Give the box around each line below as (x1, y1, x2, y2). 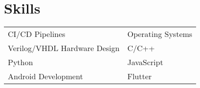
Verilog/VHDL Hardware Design (8, 42, 120, 54)
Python (8, 56, 33, 68)
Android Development (8, 70, 83, 82)
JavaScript (127, 56, 163, 68)
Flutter (127, 70, 152, 82)
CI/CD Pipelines (8, 28, 66, 40)
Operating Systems (127, 28, 193, 40)
